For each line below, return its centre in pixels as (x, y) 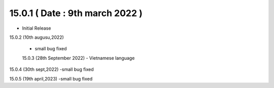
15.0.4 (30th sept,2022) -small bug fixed (52, 69)
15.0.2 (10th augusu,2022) (37, 37)
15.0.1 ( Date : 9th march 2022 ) (76, 13)
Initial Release (37, 28)
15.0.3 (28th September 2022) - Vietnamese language (78, 58)
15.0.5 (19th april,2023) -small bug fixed (51, 78)
